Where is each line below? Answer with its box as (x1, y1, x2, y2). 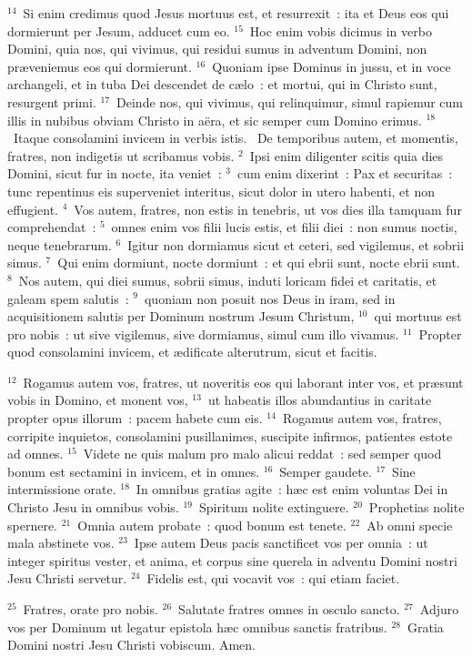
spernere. (7, 515, 57, 534)
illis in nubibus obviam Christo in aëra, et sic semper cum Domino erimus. (7, 110, 422, 129)
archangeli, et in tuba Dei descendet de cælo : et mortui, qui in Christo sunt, (7, 75, 437, 94)
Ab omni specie (367, 515, 453, 534)
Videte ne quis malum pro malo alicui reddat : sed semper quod (83, 444, 442, 463)
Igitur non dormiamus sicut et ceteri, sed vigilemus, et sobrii (127, 235, 465, 254)
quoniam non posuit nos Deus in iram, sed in (144, 288, 396, 308)
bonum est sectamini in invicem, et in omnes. (7, 461, 260, 480)
